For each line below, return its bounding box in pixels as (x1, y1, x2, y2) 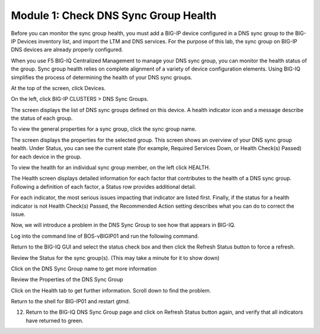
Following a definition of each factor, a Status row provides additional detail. (11, 183, 197, 190)
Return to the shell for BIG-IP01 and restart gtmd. (11, 298, 130, 305)
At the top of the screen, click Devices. (11, 84, 106, 91)
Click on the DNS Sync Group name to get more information (11, 265, 157, 272)
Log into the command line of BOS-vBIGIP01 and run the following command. (11, 232, 199, 240)
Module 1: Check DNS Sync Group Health (11, 9, 217, 22)
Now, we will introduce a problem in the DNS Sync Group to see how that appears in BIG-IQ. (11, 221, 236, 228)
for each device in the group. (11, 153, 82, 160)
